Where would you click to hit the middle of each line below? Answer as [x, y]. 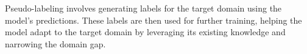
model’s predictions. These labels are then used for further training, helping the [153, 20]
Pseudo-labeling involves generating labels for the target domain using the [143, 8]
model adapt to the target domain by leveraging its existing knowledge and [145, 32]
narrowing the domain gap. [55, 43]
